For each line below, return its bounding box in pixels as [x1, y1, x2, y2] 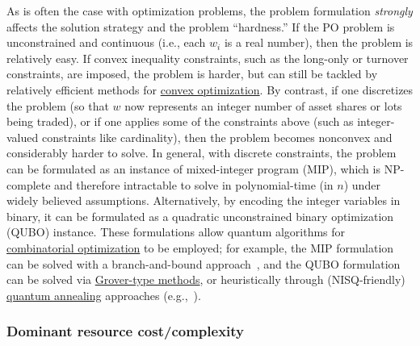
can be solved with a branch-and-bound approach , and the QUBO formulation [6, 255, 401, 272]
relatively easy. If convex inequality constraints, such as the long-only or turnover [6, 49, 409, 66]
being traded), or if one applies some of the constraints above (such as [6, 113, 354, 130]
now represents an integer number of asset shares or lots [124, 97, 402, 114]
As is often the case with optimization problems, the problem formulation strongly [6, 2, 413, 19]
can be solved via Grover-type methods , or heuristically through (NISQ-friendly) [6, 271, 405, 288]
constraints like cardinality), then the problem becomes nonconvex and [41, 128, 393, 145]
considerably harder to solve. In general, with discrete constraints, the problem [6, 144, 397, 161]
